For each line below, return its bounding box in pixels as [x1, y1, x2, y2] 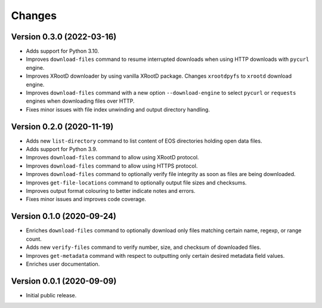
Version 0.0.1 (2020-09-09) [11, 276, 117, 286]
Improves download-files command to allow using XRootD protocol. [26, 154, 199, 161]
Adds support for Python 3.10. [26, 48, 100, 55]
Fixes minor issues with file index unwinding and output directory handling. [26, 106, 210, 113]
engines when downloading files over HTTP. [26, 97, 135, 104]
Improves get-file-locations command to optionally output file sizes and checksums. [26, 179, 247, 186]
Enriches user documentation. [26, 260, 100, 267]
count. [26, 235, 42, 242]
